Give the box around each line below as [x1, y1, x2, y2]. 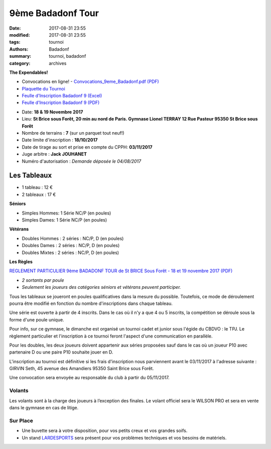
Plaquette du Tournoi [22, 85, 65, 91]
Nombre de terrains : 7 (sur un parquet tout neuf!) [22, 130, 125, 136]
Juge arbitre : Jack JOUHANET [22, 151, 87, 157]
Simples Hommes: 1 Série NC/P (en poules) [22, 210, 111, 216]
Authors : [9, 46, 29, 52]
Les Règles [9, 259, 33, 265]
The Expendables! [9, 69, 48, 75]
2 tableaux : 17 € [22, 191, 56, 197]
